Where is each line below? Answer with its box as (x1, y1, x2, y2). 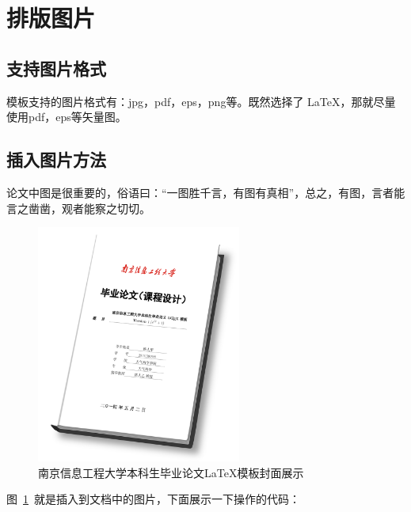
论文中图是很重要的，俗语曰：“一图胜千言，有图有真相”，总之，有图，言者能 (6, 184, 405, 200)
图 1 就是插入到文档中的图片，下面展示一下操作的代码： (6, 491, 300, 507)
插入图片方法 (6, 147, 106, 172)
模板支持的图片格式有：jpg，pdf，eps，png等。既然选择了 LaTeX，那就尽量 (6, 93, 396, 109)
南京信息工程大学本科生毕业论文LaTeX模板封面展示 (38, 464, 304, 480)
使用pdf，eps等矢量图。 (6, 108, 127, 125)
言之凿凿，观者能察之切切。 (6, 199, 150, 216)
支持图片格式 (6, 55, 106, 80)
